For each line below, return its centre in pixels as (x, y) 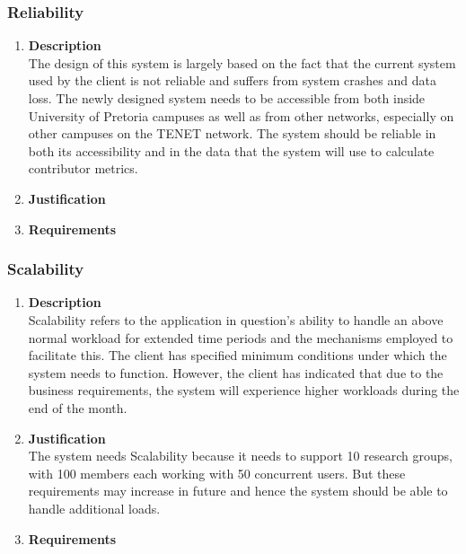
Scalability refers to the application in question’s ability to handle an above (236, 319)
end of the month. (78, 407)
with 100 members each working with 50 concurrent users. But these (217, 473)
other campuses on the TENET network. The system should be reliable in (232, 133)
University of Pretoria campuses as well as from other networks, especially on (241, 115)
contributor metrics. (83, 168)
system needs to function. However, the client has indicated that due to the (236, 372)
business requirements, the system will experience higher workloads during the (244, 390)
